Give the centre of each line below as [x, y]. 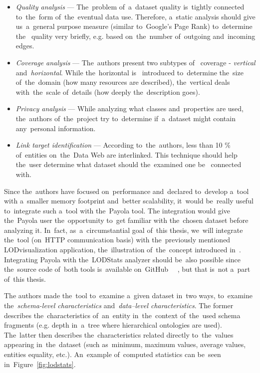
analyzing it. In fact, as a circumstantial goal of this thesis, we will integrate [124, 230]
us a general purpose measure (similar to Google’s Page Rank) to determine [134, 26]
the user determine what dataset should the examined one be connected [129, 164]
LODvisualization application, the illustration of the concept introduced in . [123, 250]
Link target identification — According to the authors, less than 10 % [123, 145]
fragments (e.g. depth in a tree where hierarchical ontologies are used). [113, 325]
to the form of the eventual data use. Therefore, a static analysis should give [135, 16]
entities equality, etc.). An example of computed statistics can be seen [113, 354]
